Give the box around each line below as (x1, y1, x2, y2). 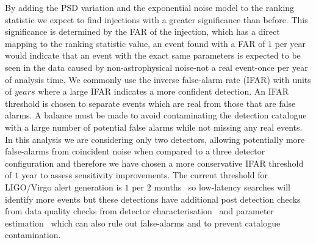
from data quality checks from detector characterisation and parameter (5, 205, 275, 217)
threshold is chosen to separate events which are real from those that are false (5, 96, 296, 109)
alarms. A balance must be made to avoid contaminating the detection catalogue (5, 109, 307, 121)
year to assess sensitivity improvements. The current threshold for (21, 169, 268, 181)
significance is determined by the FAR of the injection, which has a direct (5, 25, 280, 38)
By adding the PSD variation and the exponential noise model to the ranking (5, 1, 295, 13)
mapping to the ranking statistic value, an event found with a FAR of (5, 37, 265, 49)
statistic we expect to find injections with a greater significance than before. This (5, 13, 308, 26)
